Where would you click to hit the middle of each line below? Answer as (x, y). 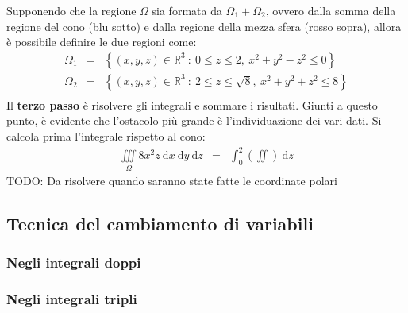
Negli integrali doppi (74, 262)
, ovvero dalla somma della (331, 10)
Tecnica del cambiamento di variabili (160, 223)
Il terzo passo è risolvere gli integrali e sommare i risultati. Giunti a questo (192, 104)
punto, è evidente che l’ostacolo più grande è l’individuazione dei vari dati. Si (194, 120)
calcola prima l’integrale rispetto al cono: (106, 136)
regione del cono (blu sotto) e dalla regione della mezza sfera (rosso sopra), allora (204, 26)
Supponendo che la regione (71, 10)
